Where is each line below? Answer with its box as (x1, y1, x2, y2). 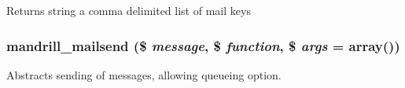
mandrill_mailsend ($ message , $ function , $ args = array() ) (6, 35, 400, 55)
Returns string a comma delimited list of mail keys (6, 2, 251, 18)
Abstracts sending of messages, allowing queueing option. (6, 66, 282, 82)
